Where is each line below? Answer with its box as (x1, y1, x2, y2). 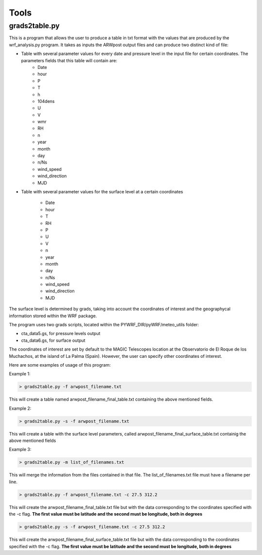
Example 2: (9, 405, 32, 411)
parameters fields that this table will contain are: (21, 57, 117, 63)
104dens (37, 98, 55, 104)
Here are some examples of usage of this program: (9, 362, 111, 368)
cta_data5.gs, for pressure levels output (21, 331, 100, 336)
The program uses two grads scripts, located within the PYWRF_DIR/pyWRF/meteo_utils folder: (9, 322, 199, 328)
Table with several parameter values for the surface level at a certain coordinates (21, 188, 183, 194)
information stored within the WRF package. (9, 313, 97, 319)
